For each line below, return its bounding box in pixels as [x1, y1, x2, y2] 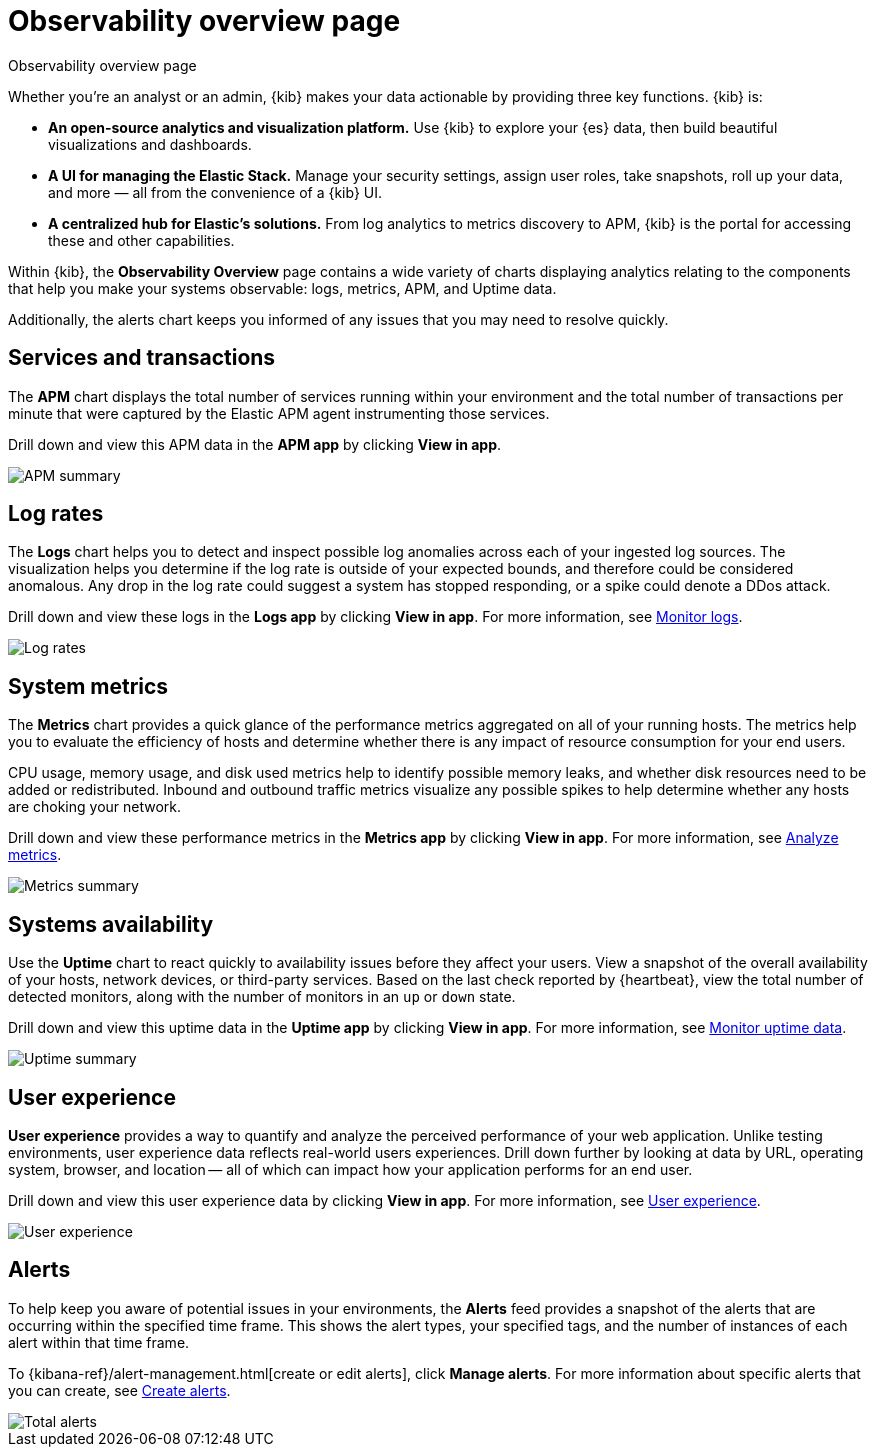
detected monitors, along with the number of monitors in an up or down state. [8, 988, 516, 1006]
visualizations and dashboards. [48, 135, 252, 153]
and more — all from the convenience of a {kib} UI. [48, 183, 383, 201]
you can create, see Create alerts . [8, 1381, 231, 1399]
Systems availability [8, 911, 214, 937]
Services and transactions [8, 345, 276, 371]
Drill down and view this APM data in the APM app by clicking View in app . [8, 435, 502, 453]
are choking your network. [8, 798, 182, 816]
